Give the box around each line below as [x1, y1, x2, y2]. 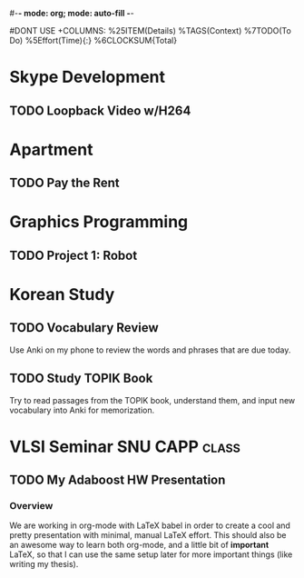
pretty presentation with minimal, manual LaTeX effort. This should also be [9, 530, 288, 541]
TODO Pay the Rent [9, 175, 120, 191]
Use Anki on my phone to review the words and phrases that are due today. [9, 344, 291, 355]
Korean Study [9, 284, 115, 304]
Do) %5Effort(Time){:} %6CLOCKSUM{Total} [9, 35, 178, 45]
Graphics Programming [9, 212, 189, 233]
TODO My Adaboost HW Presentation [9, 473, 226, 488]
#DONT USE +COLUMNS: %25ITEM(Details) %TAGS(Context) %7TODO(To [9, 25, 292, 35]
